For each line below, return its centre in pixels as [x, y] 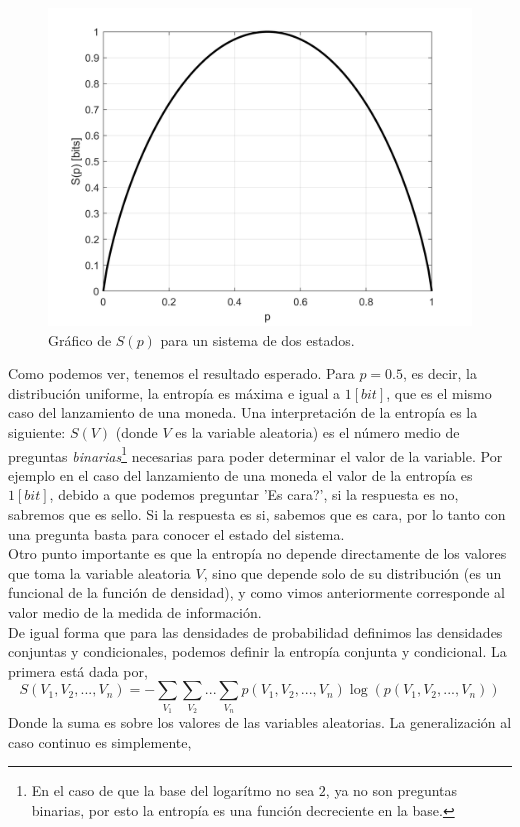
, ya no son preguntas [391, 790]
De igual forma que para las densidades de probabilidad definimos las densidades [255, 631]
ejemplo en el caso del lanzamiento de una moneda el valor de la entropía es [240, 474]
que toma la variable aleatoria [99, 572]
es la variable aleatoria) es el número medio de [317, 431]
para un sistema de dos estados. [257, 339]
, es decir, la [440, 373]
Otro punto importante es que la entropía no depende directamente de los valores [257, 553]
